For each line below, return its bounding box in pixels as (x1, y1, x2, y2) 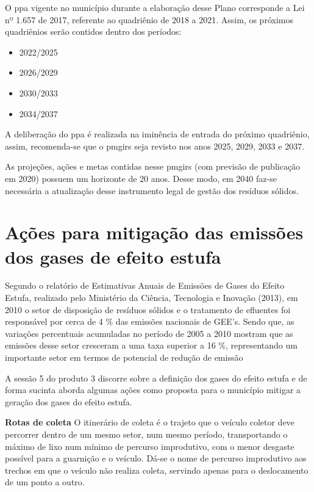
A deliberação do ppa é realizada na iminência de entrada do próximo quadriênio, (5, 128, 310, 140)
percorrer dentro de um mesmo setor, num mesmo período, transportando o (5, 427, 288, 440)
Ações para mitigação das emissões (5, 220, 304, 245)
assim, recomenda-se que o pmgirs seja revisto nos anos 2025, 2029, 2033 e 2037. (5, 139, 305, 152)
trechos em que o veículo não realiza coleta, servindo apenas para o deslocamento (5, 463, 309, 476)
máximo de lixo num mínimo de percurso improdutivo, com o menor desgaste (5, 440, 294, 452)
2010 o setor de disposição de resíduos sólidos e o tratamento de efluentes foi (5, 303, 291, 316)
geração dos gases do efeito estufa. (5, 395, 132, 408)
